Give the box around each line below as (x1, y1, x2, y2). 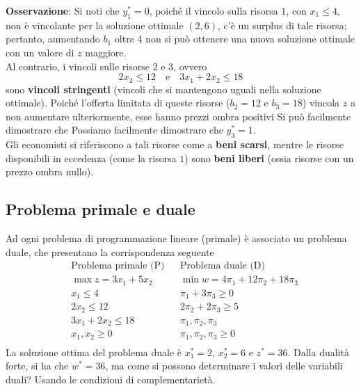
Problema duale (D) (179, 261, 266, 271)
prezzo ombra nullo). (6, 164, 94, 179)
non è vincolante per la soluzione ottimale (6, 17, 184, 32)
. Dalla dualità (287, 344, 349, 359)
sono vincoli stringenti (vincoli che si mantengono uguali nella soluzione (6, 81, 321, 96)
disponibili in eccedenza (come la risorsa (6, 150, 177, 165)
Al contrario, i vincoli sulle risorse (6, 58, 150, 73)
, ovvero (173, 58, 207, 73)
